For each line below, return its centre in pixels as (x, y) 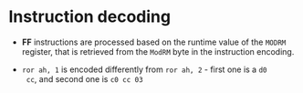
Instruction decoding (89, 17)
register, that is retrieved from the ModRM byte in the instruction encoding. (158, 51)
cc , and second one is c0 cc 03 (84, 78)
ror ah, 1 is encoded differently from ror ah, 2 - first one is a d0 (144, 69)
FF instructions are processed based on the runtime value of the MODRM (154, 42)
